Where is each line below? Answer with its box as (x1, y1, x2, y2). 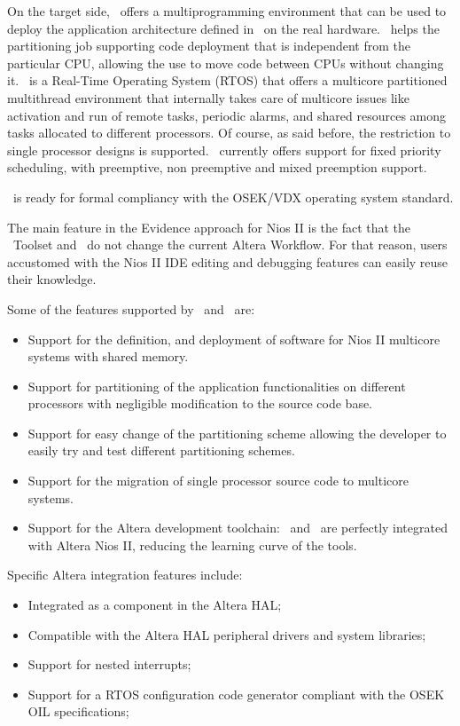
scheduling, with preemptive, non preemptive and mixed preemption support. (7, 158, 427, 177)
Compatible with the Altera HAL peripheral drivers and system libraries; (27, 625, 426, 643)
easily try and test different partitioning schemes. (27, 441, 295, 460)
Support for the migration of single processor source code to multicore (27, 471, 409, 490)
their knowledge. (7, 270, 97, 288)
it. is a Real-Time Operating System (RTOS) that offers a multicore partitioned (7, 71, 448, 90)
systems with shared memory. (27, 347, 189, 366)
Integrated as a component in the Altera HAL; (27, 596, 282, 614)
